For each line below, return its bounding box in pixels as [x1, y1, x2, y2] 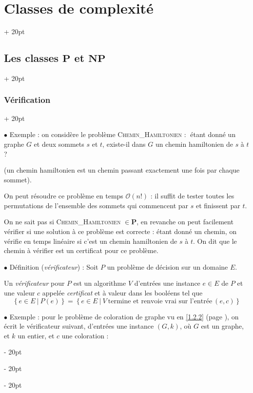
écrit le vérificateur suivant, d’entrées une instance [4, 321, 154, 331]
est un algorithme [73, 278, 126, 288]
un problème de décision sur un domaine [107, 261, 228, 272]
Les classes [4, 50, 59, 65]
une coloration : [61, 330, 109, 340]
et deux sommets [34, 138, 84, 149]
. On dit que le [193, 236, 237, 246]
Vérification [4, 94, 51, 106]
